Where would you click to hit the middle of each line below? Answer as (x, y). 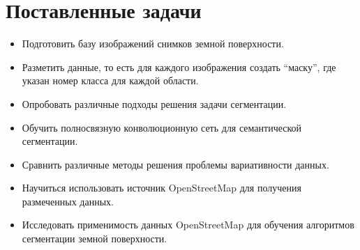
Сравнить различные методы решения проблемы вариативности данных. (175, 164)
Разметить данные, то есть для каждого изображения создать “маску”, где (179, 67)
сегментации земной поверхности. (95, 239)
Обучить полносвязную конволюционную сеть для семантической (162, 127)
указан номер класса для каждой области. (110, 80)
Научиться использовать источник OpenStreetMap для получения (162, 188)
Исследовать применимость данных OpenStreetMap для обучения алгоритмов (188, 225)
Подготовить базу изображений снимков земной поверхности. (153, 44)
